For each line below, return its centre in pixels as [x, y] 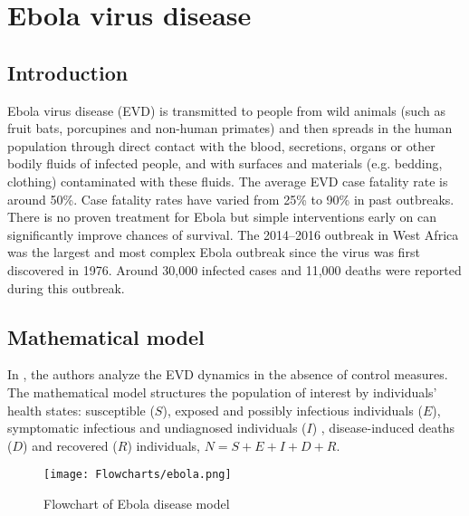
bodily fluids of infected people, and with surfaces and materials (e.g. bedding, [225, 163]
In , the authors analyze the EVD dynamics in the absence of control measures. [228, 374]
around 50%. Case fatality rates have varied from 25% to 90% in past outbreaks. [231, 199]
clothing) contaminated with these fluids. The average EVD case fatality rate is [228, 181]
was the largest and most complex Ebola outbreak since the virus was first [214, 252]
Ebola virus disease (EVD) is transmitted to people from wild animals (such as [226, 110]
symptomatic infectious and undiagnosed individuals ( [157, 428]
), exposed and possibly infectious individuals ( [292, 410]
